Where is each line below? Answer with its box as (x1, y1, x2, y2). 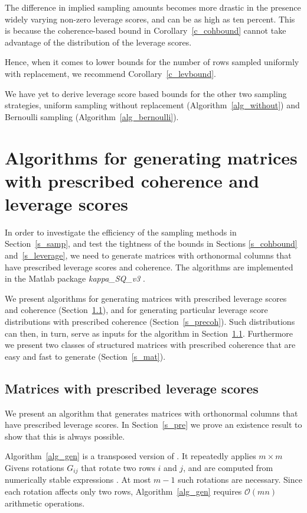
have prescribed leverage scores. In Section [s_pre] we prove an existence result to (5, 418, 302, 431)
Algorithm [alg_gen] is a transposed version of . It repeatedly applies (5, 450, 256, 462)
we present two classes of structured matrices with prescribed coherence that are (5, 338, 296, 351)
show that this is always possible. (5, 430, 125, 442)
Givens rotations (5, 461, 64, 473)
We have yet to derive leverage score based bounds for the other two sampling (5, 87, 287, 99)
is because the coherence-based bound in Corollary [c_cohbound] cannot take (5, 24, 286, 37)
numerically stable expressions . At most (5, 473, 151, 486)
